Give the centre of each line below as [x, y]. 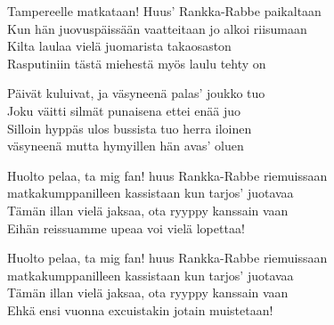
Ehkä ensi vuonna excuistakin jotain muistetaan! [140, 309]
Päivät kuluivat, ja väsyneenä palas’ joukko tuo [136, 93]
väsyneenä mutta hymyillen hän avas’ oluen [126, 146]
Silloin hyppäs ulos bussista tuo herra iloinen [130, 128]
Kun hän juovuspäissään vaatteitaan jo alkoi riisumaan [157, 28]
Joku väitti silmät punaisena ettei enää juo [124, 110]
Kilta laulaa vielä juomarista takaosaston [119, 46]
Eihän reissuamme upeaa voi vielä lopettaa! [126, 227]
